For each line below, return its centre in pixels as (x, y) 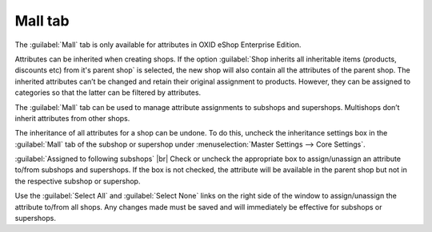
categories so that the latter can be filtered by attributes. (108, 92)
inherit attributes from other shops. (72, 118)
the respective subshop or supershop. (78, 181)
